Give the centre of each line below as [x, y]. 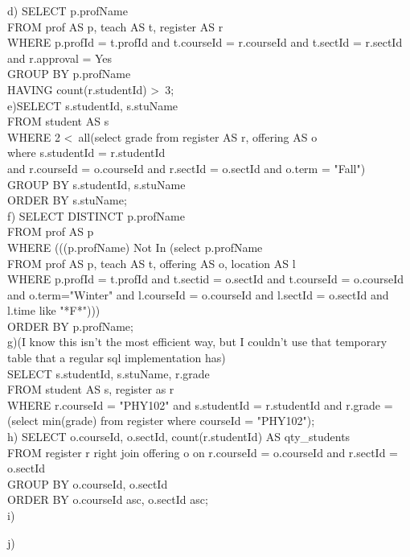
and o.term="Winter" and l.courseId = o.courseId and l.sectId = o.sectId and [198, 294]
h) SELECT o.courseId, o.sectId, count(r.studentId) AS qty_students [179, 437]
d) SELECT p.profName [68, 10]
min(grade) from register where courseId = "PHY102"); [178, 421]
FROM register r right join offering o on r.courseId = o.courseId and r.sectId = [203, 452]
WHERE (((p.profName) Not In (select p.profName [135, 247]
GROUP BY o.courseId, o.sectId [88, 483]
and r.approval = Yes [60, 58]
